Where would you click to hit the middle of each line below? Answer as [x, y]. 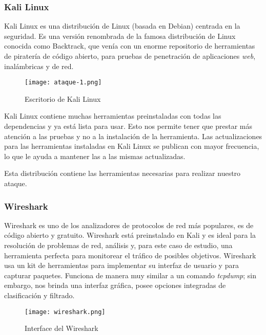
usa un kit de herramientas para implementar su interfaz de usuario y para [121, 265]
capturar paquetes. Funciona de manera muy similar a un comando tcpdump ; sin [130, 275]
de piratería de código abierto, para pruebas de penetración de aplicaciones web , [130, 56]
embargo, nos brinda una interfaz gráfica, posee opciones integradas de [115, 285]
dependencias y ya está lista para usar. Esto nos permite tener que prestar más [128, 126]
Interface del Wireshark [62, 328]
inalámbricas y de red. [39, 66]
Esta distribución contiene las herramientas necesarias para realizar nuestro [122, 173]
